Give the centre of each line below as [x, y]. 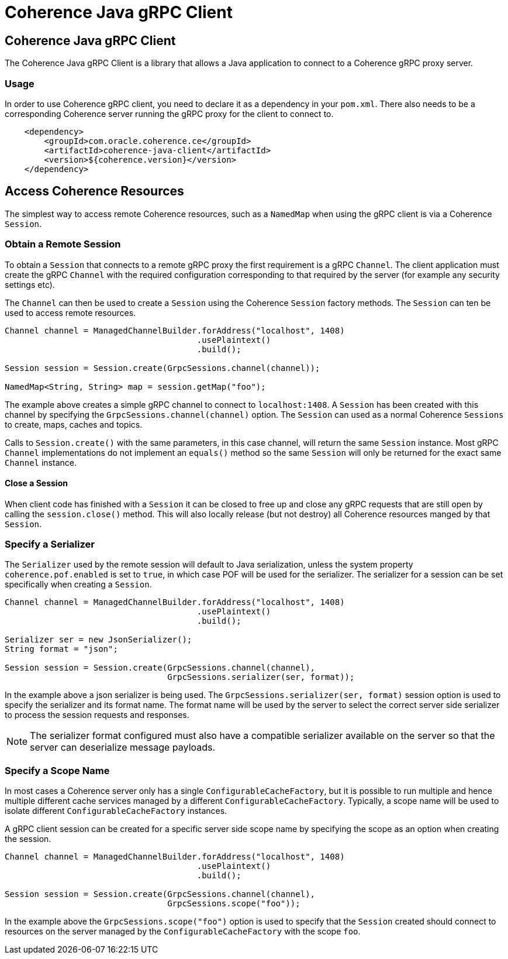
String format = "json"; [61, 649]
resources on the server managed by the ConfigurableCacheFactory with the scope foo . [183, 931]
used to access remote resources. [70, 312]
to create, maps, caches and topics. [74, 424]
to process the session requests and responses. [97, 715]
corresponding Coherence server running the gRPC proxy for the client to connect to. [169, 114]
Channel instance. [41, 462]
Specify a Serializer [50, 544]
